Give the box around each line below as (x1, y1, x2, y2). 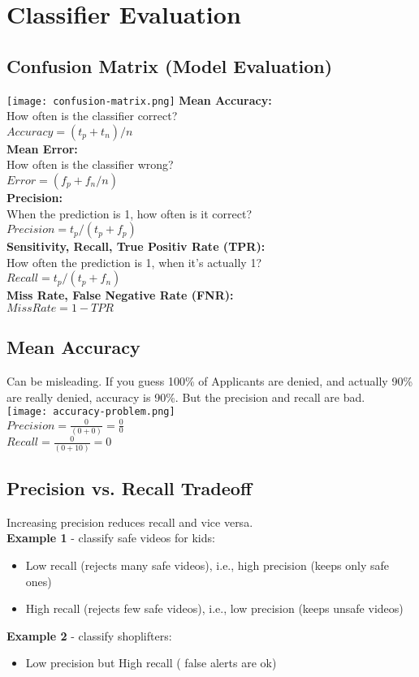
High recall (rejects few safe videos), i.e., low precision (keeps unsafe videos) (25, 600, 404, 617)
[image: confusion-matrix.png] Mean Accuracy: (6, 91, 272, 108)
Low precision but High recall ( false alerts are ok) (25, 654, 277, 671)
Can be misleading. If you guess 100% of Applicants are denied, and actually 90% (6, 373, 413, 390)
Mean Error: (6, 140, 78, 157)
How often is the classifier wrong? (6, 156, 174, 173)
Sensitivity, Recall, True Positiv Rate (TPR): (6, 238, 266, 255)
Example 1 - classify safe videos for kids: (6, 529, 215, 546)
